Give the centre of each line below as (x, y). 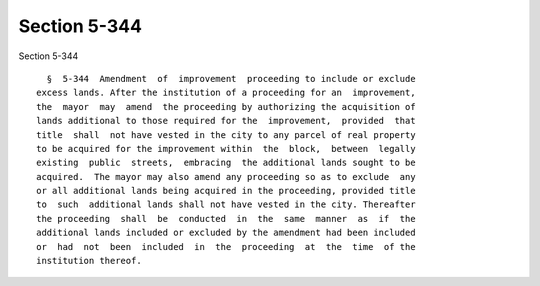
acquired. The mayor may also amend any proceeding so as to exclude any (226, 176)
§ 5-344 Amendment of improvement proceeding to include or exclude (231, 78)
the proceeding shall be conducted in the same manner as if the (226, 218)
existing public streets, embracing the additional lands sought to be (226, 163)
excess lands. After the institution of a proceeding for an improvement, (226, 93)
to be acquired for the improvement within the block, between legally (226, 148)
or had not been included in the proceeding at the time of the (226, 246)
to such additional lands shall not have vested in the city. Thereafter (226, 204)
